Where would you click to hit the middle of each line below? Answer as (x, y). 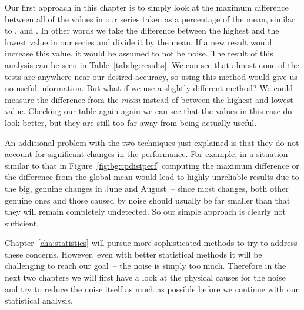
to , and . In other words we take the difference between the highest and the (142, 30)
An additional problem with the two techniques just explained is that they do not (152, 142)
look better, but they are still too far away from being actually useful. (131, 122)
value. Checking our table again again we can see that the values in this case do (148, 111)
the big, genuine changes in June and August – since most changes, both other (147, 188)
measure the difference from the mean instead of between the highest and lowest (149, 99)
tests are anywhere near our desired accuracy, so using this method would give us (151, 76)
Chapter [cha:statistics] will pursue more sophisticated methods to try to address (151, 243)
